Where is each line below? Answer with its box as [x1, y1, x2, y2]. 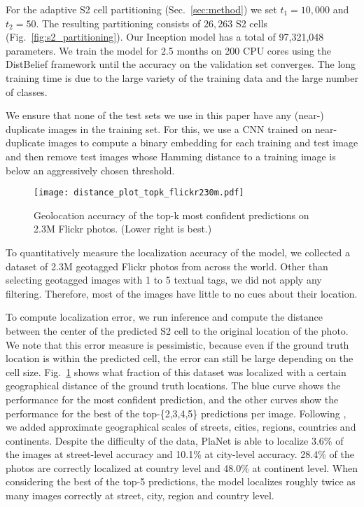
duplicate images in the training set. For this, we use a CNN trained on [6, 121, 312, 136]
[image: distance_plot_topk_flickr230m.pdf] [34, 188, 244, 198]
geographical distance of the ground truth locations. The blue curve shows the [6, 378, 341, 393]
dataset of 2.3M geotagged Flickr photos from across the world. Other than [6, 258, 328, 273]
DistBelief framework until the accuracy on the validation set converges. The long [6, 57, 356, 71]
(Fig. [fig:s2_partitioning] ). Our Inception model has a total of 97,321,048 [6, 29, 324, 44]
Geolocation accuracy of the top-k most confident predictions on [34, 207, 309, 222]
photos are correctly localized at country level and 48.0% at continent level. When [6, 460, 358, 475]
